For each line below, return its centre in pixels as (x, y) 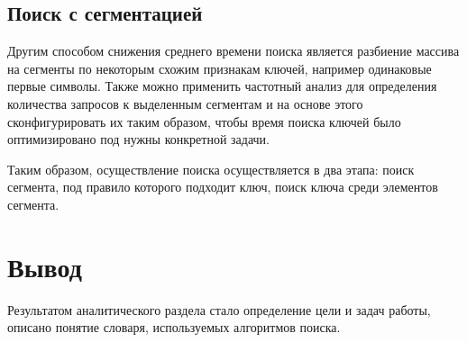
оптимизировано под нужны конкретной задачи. (138, 139)
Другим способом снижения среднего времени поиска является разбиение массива (233, 51)
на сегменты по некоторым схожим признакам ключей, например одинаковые (220, 68)
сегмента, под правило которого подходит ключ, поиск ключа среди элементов (223, 187)
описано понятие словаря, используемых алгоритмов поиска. (174, 327)
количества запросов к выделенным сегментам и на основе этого (185, 103)
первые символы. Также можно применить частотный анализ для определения (222, 86)
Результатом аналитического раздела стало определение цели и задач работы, (219, 309)
